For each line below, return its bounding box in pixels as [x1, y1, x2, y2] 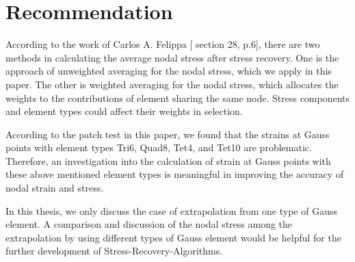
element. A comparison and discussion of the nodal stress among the [5, 217, 293, 231]
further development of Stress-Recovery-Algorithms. [5, 244, 223, 258]
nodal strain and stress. [5, 181, 104, 195]
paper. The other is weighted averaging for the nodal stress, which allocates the [5, 77, 339, 91]
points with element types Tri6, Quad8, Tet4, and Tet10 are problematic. [5, 140, 312, 155]
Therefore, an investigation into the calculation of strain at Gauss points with [5, 153, 331, 168]
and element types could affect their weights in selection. [5, 104, 243, 118]
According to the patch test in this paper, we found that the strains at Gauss [5, 127, 330, 141]
